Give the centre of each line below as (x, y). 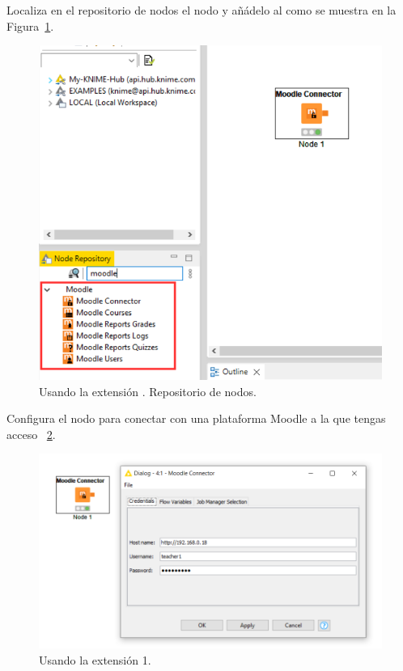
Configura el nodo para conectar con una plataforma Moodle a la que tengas (196, 418)
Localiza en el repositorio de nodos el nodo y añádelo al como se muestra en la (201, 10)
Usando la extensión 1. (95, 659)
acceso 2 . (31, 434)
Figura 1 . (30, 25)
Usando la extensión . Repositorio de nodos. (148, 391)
